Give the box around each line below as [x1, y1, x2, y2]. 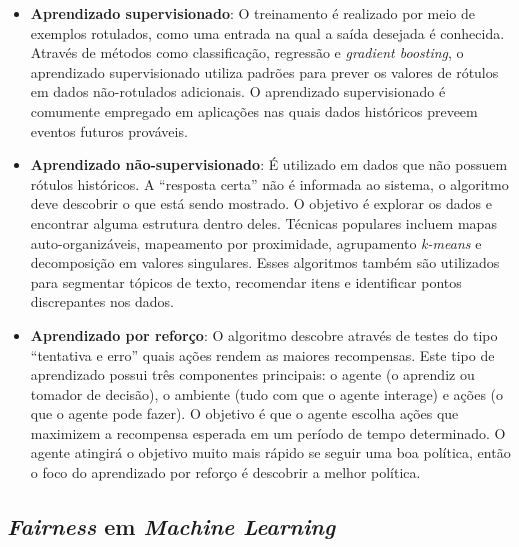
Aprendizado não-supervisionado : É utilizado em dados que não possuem [30, 154, 508, 175]
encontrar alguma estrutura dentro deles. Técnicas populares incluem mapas [30, 212, 497, 233]
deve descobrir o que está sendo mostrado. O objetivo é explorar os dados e [30, 193, 492, 214]
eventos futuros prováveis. [30, 120, 188, 141]
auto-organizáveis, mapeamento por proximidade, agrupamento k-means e [30, 232, 482, 253]
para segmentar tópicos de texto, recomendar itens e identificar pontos [30, 271, 462, 292]
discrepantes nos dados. [30, 291, 174, 312]
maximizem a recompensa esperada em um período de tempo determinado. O [30, 422, 506, 443]
